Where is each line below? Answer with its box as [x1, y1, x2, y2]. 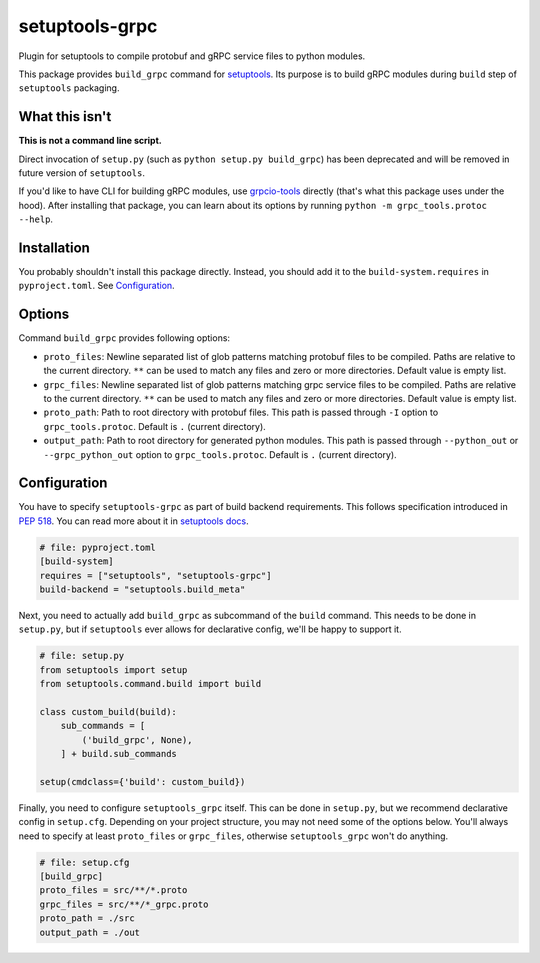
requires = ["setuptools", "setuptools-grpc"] [39, 570, 272, 581]
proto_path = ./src [39, 913, 135, 924]
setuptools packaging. [18, 82, 120, 94]
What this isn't [18, 108, 112, 125]
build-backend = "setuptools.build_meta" [39, 583, 246, 595]
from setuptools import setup [39, 664, 188, 675]
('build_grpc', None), [81, 734, 194, 745]
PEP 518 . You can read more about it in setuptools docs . [18, 515, 249, 527]
